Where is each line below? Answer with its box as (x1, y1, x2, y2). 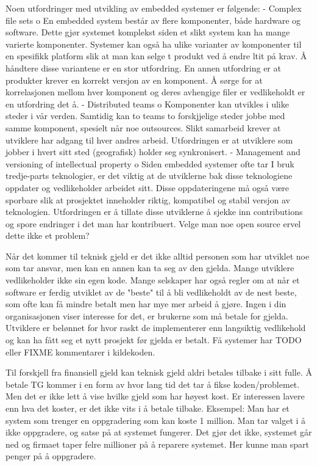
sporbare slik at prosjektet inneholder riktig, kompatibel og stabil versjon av (5, 193, 290, 206)
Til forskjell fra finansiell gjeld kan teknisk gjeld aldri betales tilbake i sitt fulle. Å (5, 366, 313, 379)
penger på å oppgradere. (5, 450, 96, 462)
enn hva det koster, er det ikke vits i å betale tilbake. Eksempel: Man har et (5, 402, 290, 414)
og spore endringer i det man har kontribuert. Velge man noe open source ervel (5, 217, 301, 230)
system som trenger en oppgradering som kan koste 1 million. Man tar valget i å (5, 413, 306, 426)
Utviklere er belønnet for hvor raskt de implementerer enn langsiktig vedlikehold (5, 321, 306, 334)
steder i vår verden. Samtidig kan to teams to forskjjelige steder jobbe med (5, 109, 285, 122)
